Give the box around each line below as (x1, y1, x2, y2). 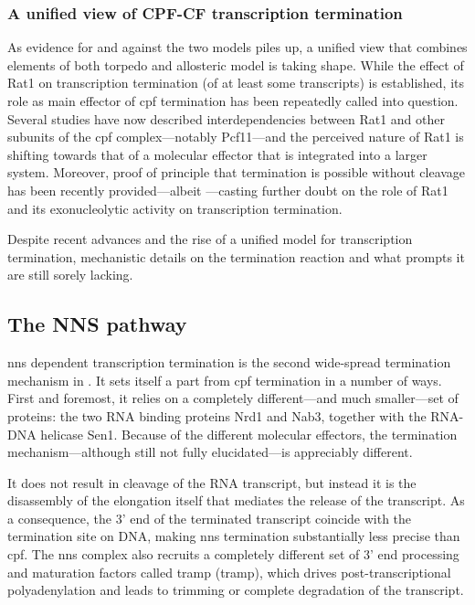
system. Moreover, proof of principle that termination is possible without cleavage (7, 163, 466, 182)
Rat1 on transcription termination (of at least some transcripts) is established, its (7, 73, 465, 92)
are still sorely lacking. (7, 265, 133, 284)
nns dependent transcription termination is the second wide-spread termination (7, 353, 451, 372)
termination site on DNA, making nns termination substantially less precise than (7, 526, 460, 546)
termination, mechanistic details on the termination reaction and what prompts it (7, 247, 465, 266)
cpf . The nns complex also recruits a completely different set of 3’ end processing (7, 545, 459, 564)
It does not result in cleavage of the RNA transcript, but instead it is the (7, 472, 417, 492)
